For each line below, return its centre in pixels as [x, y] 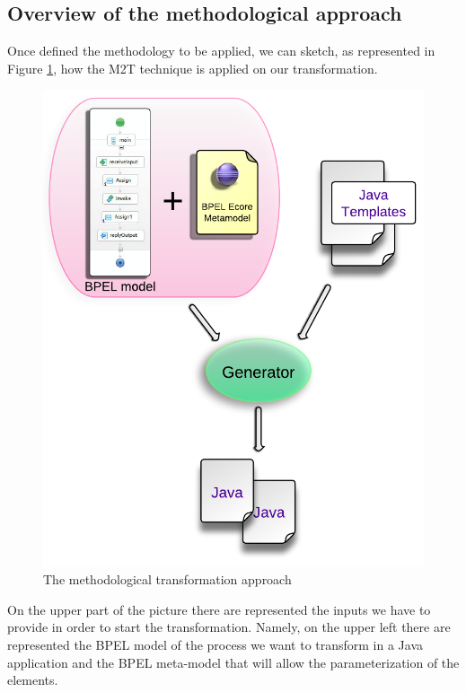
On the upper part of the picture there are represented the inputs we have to [219, 609]
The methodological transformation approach [167, 579]
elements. [33, 680]
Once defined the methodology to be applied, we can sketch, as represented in [221, 51]
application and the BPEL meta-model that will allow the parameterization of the [233, 662]
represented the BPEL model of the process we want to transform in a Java [215, 644]
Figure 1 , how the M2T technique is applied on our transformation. [193, 68]
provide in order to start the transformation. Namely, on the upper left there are [229, 627]
